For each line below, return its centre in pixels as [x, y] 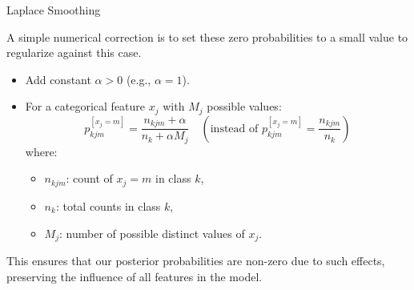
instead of [234, 129]
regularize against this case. [74, 52]
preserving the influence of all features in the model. [135, 276]
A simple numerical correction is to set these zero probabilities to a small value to [207, 36]
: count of [89, 178]
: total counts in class [108, 205]
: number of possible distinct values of [152, 233]
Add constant [58, 79]
